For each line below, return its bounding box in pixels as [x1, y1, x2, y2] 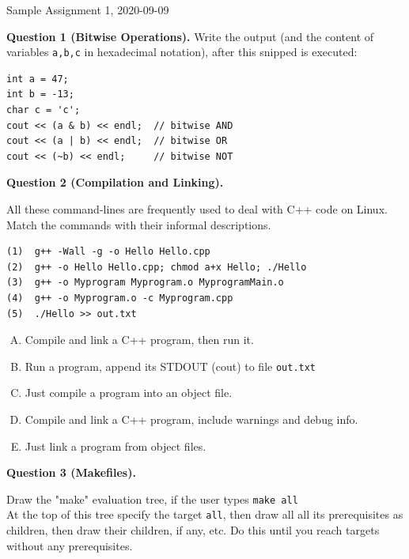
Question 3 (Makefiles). [6, 464, 136, 481]
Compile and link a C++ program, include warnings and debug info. [25, 411, 358, 427]
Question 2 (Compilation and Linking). [6, 174, 224, 191]
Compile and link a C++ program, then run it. [25, 331, 254, 348]
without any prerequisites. [6, 537, 133, 553]
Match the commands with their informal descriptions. [6, 216, 271, 232]
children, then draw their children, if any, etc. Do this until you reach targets [6, 522, 380, 538]
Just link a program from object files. [25, 437, 206, 454]
